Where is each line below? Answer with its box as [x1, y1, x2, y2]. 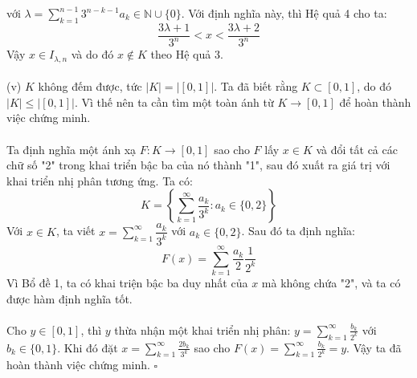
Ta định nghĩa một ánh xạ [6, 140, 137, 157]
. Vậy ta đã [346, 339, 402, 356]
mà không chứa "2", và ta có [261, 274, 401, 291]
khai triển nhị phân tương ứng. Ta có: [6, 172, 193, 189]
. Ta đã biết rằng [214, 78, 298, 95]
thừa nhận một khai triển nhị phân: [114, 321, 291, 338]
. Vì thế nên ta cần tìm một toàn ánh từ [75, 93, 274, 110]
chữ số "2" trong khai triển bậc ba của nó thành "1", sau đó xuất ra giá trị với [6, 156, 390, 173]
